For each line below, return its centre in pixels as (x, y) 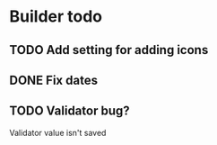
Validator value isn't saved (58, 132)
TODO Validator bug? (69, 111)
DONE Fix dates (54, 80)
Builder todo (56, 17)
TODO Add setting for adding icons (109, 50)
